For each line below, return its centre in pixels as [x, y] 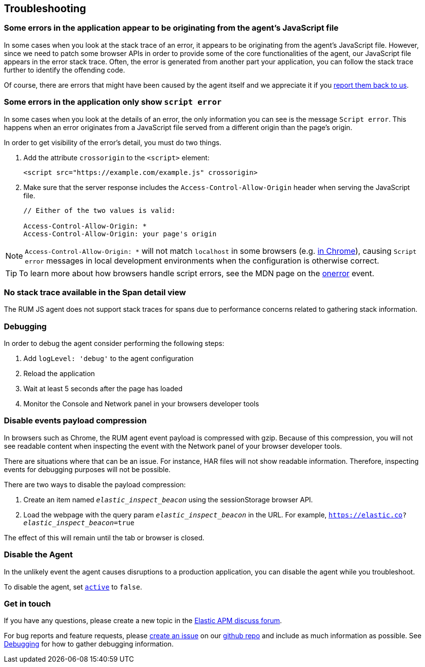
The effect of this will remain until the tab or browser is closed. [104, 537]
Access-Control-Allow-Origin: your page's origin [120, 234]
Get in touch [28, 603]
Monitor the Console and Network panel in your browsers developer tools [141, 404]
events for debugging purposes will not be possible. [87, 469]
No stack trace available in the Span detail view [95, 292]
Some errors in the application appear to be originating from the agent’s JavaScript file [171, 28]
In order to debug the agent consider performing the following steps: [114, 343]
